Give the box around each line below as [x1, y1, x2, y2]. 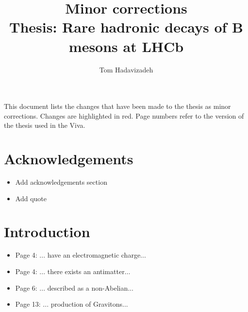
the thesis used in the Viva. [4, 120, 85, 130]
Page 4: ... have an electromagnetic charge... [15, 250, 146, 260]
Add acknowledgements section [15, 177, 107, 187]
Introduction [4, 222, 90, 242]
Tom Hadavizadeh [99, 64, 153, 74]
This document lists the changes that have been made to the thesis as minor [4, 101, 231, 111]
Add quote [15, 193, 47, 203]
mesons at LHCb [68, 36, 184, 56]
